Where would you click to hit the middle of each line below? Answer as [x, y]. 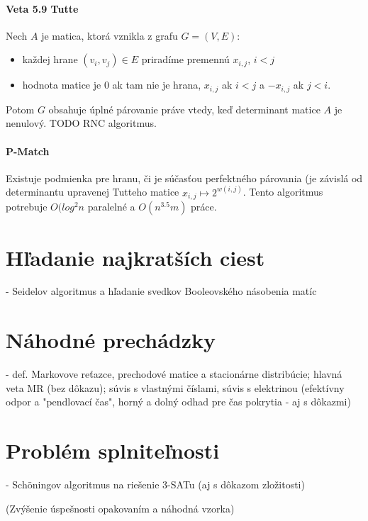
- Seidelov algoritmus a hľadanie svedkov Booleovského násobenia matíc [161, 291]
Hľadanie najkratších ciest [135, 257]
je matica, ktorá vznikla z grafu [110, 35]
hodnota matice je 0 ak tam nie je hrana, [112, 85]
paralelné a [111, 207]
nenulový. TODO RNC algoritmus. [81, 123]
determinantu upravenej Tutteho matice [93, 192]
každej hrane [50, 59]
